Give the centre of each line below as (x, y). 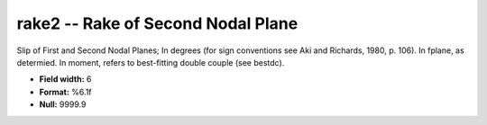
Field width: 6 (65, 79)
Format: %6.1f (65, 92)
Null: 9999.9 (63, 104)
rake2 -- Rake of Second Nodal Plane (157, 23)
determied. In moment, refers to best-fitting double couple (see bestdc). (151, 62)
